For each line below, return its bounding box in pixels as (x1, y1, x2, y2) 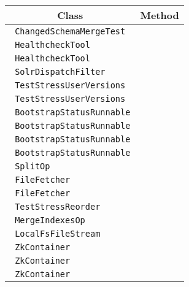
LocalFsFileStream (15, 229, 101, 239)
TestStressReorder (15, 202, 101, 212)
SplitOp (15, 161, 50, 171)
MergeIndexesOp (15, 215, 85, 225)
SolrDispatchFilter (15, 67, 106, 77)
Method (140, 8, 179, 22)
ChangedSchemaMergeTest (15, 26, 126, 36)
